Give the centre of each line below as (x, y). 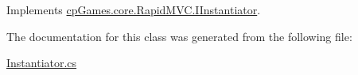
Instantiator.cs (42, 63)
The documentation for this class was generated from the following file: (179, 36)
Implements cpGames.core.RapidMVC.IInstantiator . (134, 9)
